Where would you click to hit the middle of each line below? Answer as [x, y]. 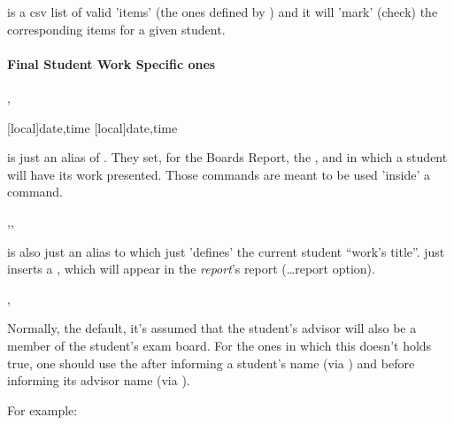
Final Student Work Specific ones [112, 63]
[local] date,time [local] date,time [92, 127]
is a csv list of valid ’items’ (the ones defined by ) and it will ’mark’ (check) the [223, 12]
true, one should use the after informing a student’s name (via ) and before [211, 363]
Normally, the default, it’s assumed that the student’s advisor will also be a [212, 328]
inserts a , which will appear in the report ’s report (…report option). [191, 269]
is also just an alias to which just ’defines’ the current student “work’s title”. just [226, 251]
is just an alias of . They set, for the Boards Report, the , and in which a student [227, 157]
